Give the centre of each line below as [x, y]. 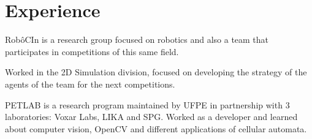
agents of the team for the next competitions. [90, 84]
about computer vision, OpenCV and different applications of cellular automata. [156, 128]
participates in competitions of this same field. [92, 51]
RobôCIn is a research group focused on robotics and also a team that [137, 39]
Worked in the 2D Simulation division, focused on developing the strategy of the [156, 72]
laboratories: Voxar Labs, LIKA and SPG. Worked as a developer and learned [151, 117]
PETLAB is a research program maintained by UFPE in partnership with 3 [147, 104]
